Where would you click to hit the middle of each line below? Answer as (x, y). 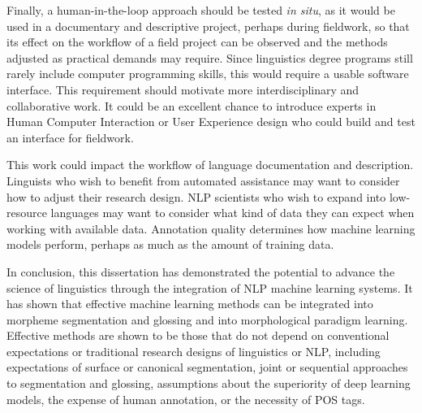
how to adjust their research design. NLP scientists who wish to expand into (196, 196)
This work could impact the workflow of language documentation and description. (210, 165)
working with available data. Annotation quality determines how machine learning (211, 228)
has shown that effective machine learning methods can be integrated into (190, 304)
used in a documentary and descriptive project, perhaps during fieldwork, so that (208, 26)
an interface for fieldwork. (70, 137)
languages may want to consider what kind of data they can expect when (233, 213)
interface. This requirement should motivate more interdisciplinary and (183, 89)
